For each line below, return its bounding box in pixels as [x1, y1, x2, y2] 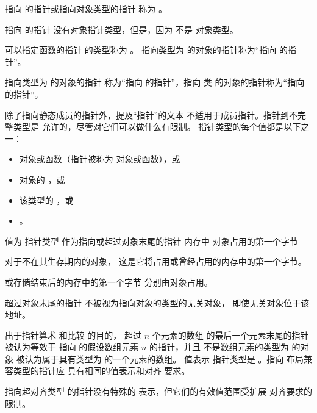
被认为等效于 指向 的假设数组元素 [5, 340, 139, 353]
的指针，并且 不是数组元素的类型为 [149, 340, 289, 353]
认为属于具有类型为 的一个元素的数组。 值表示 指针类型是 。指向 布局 [24, 352, 304, 365]
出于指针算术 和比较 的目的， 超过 [5, 328, 141, 341]
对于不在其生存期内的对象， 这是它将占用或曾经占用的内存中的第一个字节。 [5, 255, 307, 268]
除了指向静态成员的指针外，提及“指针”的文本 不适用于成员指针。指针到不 [5, 108, 297, 121]
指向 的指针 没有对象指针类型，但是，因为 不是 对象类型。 [5, 23, 238, 35]
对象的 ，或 [19, 173, 65, 185]
